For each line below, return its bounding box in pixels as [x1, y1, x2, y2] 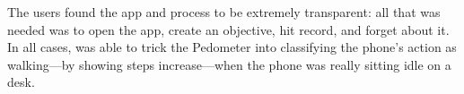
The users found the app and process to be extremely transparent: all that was [7, 3, 441, 21]
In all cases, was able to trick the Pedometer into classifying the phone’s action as [7, 38, 457, 56]
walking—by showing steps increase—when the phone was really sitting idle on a [7, 55, 451, 73]
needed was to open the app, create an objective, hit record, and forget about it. [7, 20, 450, 38]
